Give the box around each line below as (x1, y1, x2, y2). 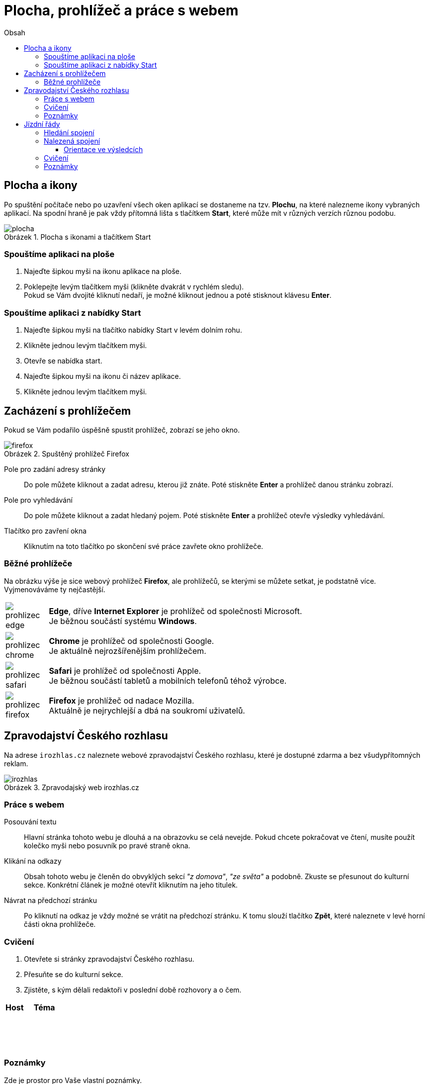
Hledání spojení (44, 128, 94, 137)
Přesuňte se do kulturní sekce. (24, 970, 123, 979)
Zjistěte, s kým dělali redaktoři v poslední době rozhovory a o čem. (24, 986, 242, 994)
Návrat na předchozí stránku (4, 896, 97, 905)
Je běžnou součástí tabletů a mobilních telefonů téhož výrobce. (49, 675, 287, 686)
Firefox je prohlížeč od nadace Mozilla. (49, 695, 194, 706)
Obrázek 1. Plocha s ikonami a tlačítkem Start (4, 232, 151, 241)
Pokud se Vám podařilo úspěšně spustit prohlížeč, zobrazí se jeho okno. (4, 425, 240, 434)
